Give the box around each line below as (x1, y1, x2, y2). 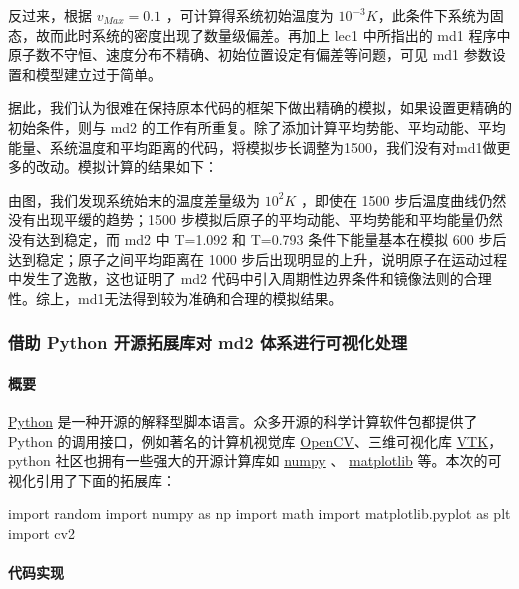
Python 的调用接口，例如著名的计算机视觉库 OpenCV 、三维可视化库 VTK (8, 430, 489, 451)
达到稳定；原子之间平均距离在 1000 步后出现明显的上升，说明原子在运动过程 (8, 248, 508, 269)
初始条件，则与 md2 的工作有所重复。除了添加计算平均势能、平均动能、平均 (8, 116, 506, 137)
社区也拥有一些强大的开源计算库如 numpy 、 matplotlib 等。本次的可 (55, 450, 502, 471)
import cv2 (8, 522, 75, 543)
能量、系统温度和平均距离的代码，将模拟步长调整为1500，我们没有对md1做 (8, 136, 497, 157)
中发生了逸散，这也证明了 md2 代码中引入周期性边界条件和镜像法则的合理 (8, 268, 492, 289)
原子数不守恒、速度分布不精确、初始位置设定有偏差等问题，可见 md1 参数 (8, 44, 492, 65)
